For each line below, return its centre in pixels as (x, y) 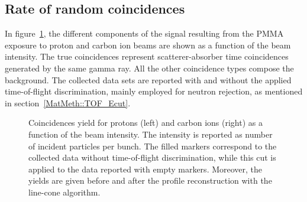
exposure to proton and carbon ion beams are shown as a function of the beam (148, 45)
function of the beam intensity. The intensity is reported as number (151, 134)
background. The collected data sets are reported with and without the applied (148, 79)
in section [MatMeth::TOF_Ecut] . (68, 102)
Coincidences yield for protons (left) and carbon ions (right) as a (146, 123)
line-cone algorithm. (64, 192)
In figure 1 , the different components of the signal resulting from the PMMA (144, 33)
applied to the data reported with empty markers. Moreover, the (146, 169)
